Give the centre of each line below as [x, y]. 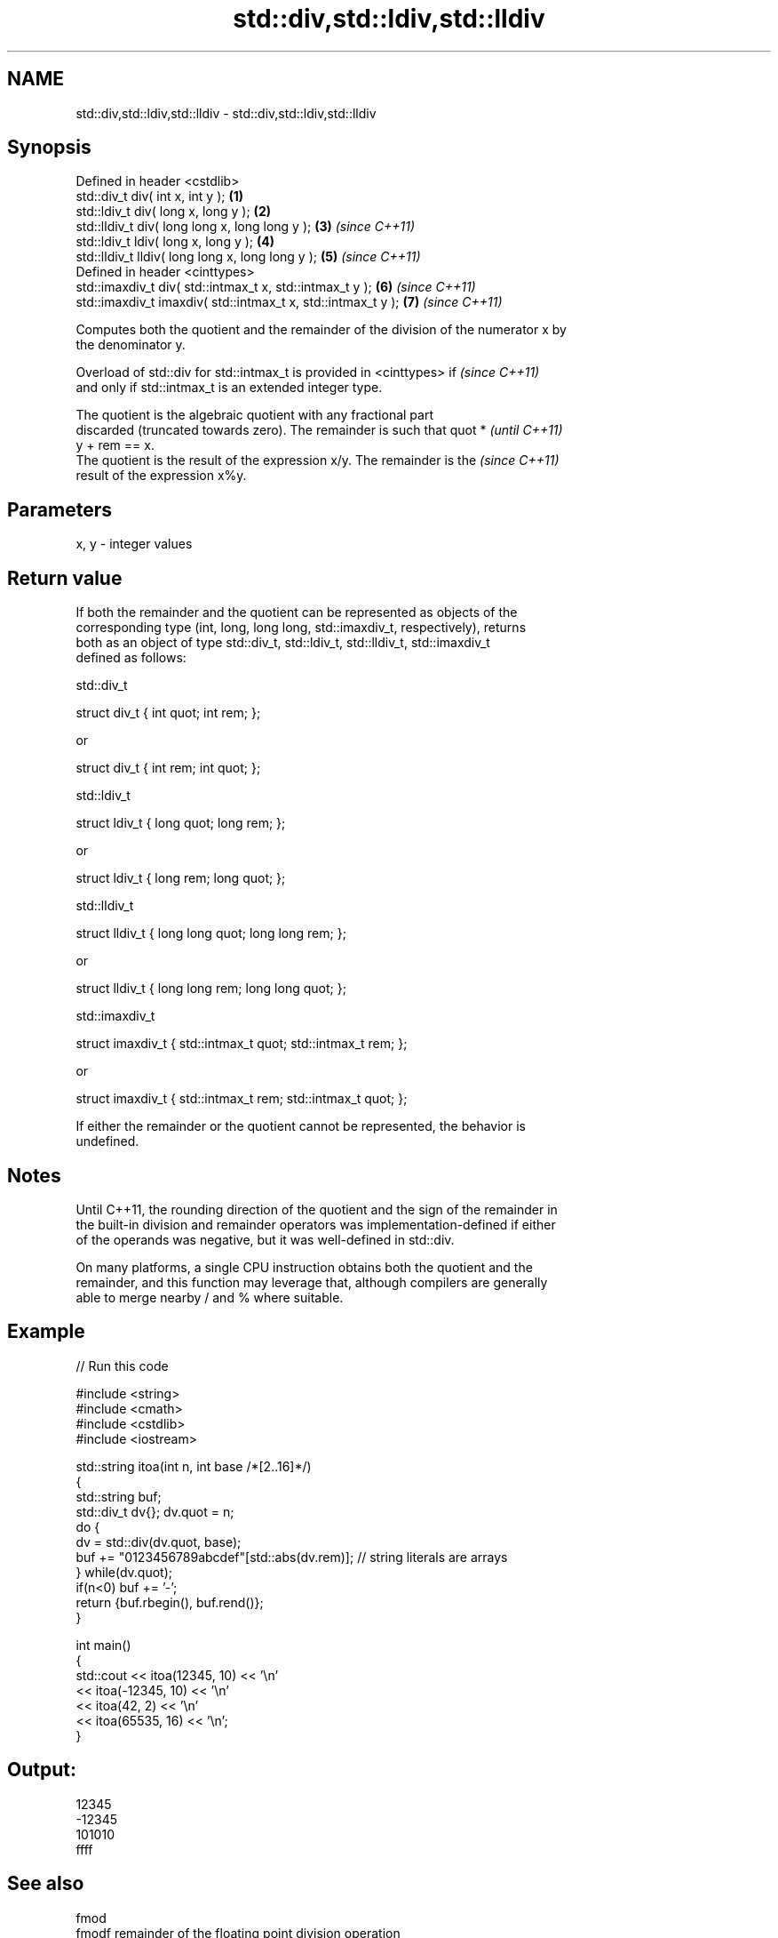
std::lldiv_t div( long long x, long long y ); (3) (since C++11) [246, 227]
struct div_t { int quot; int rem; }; [168, 713]
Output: [42, 1770]
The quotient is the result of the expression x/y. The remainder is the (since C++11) [318, 460]
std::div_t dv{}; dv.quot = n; [155, 1511]
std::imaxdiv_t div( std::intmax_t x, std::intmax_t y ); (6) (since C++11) [276, 287]
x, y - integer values [134, 544]
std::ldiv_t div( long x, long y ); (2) [173, 212]
